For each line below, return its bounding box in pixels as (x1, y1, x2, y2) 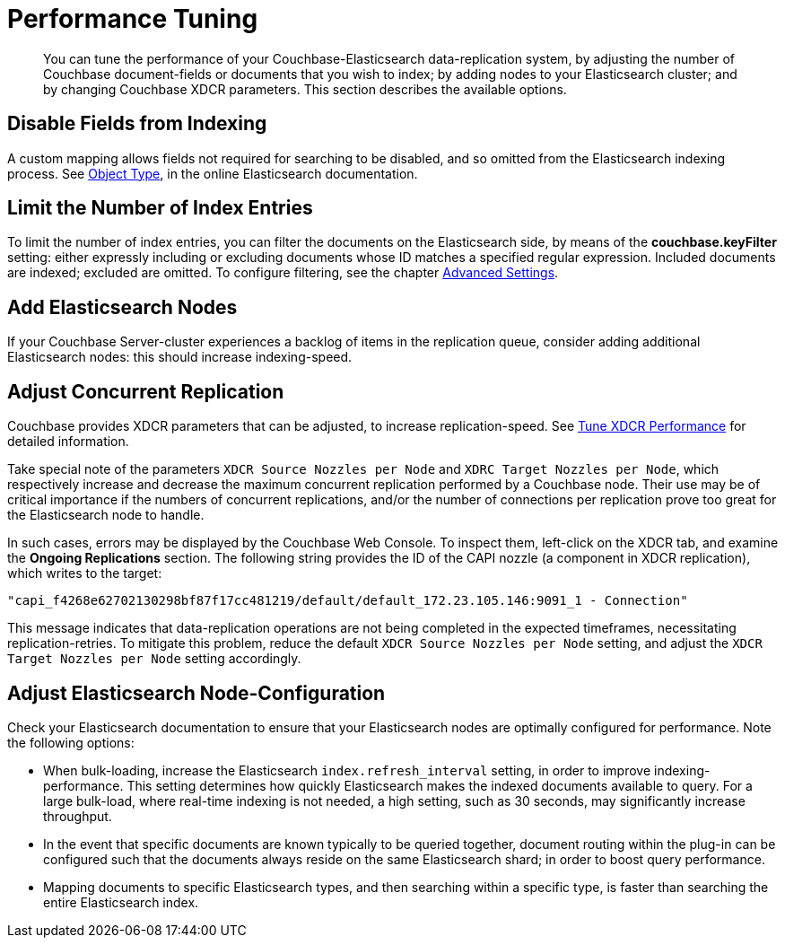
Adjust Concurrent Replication (7, 380, 284, 403)
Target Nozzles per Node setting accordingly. (7, 651, 301, 667)
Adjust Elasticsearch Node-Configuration (7, 681, 386, 704)
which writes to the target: (7, 565, 162, 582)
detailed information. (7, 433, 129, 450)
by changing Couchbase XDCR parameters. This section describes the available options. (43, 81, 567, 97)
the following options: (7, 734, 135, 750)
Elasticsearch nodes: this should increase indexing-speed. (7, 349, 353, 365)
